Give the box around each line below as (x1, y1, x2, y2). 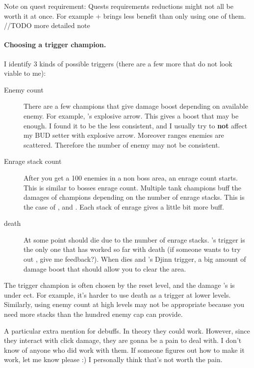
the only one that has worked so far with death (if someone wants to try (24, 244, 241, 254)
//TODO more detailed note (4, 20, 90, 31)
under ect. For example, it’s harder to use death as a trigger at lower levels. (4, 289, 231, 300)
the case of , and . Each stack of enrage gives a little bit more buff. (24, 201, 224, 212)
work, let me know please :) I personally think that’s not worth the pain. (4, 354, 223, 365)
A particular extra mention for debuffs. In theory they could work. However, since (4, 325, 250, 336)
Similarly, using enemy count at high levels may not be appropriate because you (4, 299, 244, 309)
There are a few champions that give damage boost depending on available (24, 101, 248, 111)
